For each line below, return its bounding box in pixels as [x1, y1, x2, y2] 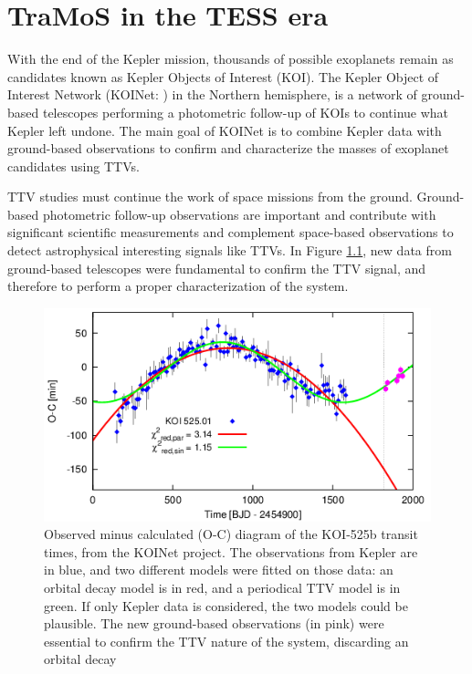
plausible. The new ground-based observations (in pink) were [44, 614, 384, 633]
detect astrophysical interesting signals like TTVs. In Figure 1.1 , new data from [7, 241, 452, 260]
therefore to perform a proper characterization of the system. [7, 276, 349, 296]
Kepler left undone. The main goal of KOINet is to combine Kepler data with [7, 120, 442, 140]
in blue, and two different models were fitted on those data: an [44, 560, 393, 579]
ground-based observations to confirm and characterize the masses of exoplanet [7, 139, 449, 158]
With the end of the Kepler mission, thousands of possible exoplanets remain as [7, 49, 454, 68]
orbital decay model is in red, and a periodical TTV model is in [44, 578, 401, 597]
